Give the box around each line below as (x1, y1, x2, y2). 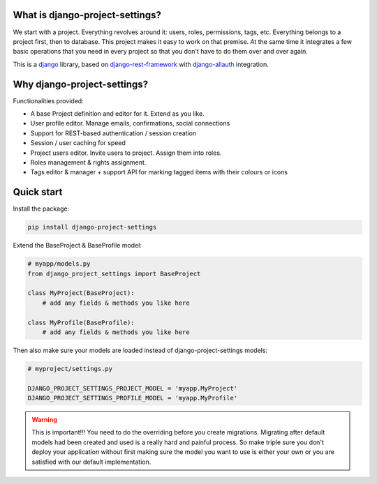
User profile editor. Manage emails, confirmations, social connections (30, 119, 230, 128)
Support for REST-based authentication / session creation (30, 129, 197, 137)
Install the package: (13, 204, 70, 213)
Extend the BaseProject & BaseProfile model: (13, 241, 142, 250)
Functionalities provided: (13, 96, 84, 105)
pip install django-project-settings (27, 223, 157, 232)
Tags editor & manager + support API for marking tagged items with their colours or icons (30, 168, 288, 176)
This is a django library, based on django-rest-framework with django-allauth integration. (13, 60, 269, 68)
